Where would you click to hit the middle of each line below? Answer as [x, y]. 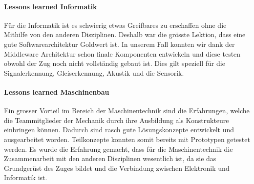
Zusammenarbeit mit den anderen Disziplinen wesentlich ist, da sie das [110, 158]
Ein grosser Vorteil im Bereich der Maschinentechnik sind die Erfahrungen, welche [127, 111]
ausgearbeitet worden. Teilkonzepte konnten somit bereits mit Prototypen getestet [127, 139]
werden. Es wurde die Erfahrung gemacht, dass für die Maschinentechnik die [118, 149]
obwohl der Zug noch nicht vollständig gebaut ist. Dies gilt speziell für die [115, 63]
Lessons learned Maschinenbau [57, 92]
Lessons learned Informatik [51, 6]
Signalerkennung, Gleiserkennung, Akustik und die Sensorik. [94, 72]
